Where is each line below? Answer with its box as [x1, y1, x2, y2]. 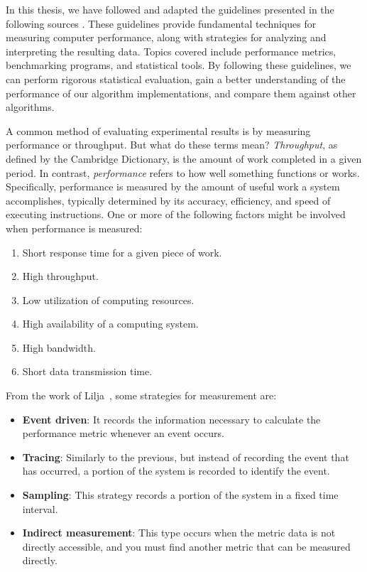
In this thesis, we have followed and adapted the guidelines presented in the [6, 2, 334, 16]
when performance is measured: [6, 220, 143, 235]
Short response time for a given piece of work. [22, 244, 222, 259]
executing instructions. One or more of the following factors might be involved [6, 207, 346, 222]
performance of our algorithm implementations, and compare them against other [6, 85, 356, 100]
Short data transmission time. [22, 364, 153, 379]
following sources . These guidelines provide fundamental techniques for [6, 16, 317, 31]
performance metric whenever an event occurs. [22, 426, 224, 441]
